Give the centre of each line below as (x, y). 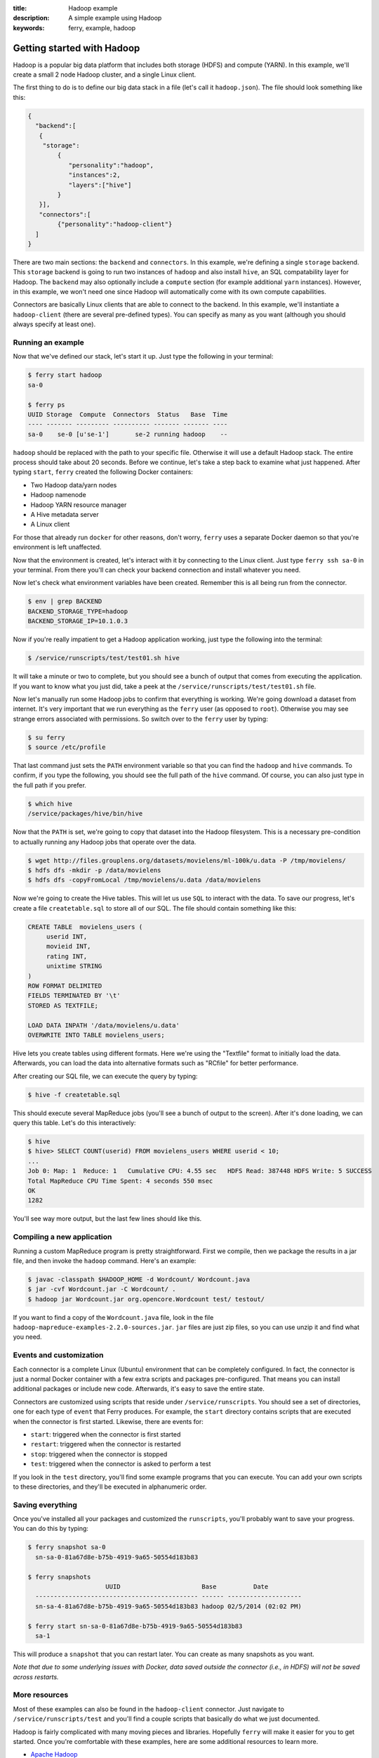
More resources (41, 1695)
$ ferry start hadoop (65, 375)
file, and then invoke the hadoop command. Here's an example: (105, 1260)
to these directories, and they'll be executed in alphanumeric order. (110, 1487)
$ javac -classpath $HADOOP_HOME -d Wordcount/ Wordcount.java (139, 1279)
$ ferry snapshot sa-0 (67, 1547)
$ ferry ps (46, 405)
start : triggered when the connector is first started (106, 1434)
